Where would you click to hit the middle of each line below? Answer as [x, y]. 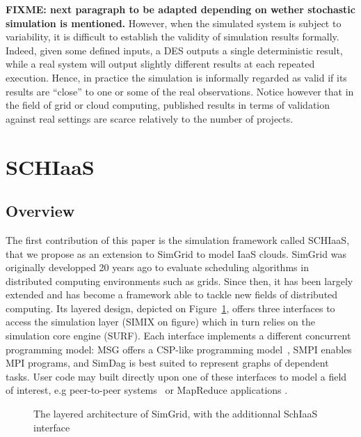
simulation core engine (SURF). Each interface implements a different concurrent [178, 336]
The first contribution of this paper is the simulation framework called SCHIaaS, [178, 239]
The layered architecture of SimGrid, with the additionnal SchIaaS [176, 414]
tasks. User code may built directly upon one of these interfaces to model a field [176, 376]
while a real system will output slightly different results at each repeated [160, 64]
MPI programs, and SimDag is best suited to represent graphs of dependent [167, 363]
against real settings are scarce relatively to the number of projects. [150, 118]
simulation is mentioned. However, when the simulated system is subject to [174, 23]
